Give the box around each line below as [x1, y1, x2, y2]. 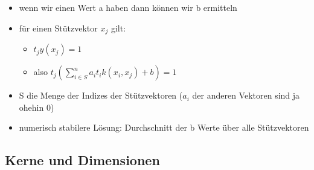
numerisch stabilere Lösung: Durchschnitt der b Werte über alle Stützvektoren [19, 121, 309, 134]
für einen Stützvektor [19, 21, 98, 34]
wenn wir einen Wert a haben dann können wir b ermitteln [19, 1, 237, 13]
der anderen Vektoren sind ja [192, 89, 300, 102]
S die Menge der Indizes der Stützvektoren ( [19, 89, 183, 102]
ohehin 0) [19, 100, 54, 113]
